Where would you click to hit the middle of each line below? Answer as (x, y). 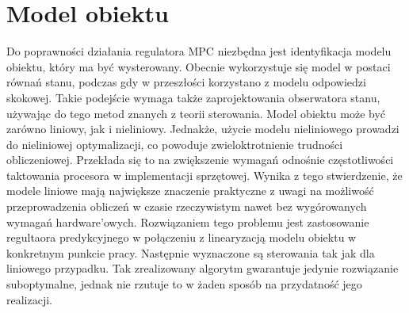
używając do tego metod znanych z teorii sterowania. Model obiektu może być (196, 113)
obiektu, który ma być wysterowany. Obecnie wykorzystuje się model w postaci (199, 66)
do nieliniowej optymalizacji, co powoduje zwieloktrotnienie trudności (175, 144)
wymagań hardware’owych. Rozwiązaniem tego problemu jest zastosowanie (188, 221)
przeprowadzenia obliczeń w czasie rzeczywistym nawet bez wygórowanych (187, 206)
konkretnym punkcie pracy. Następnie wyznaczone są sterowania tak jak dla (191, 252)
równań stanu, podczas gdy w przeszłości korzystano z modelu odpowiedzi (186, 82)
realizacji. (29, 299)
